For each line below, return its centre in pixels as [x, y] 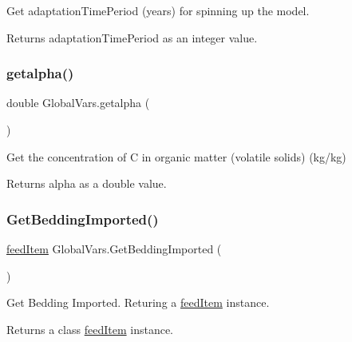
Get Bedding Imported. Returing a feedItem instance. [138, 302]
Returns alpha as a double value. [87, 183]
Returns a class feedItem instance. [90, 329]
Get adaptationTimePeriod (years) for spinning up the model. [158, 10]
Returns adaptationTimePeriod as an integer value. [132, 37]
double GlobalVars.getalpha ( [78, 103]
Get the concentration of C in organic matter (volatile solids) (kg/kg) [176, 156]
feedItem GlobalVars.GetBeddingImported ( [114, 249]
